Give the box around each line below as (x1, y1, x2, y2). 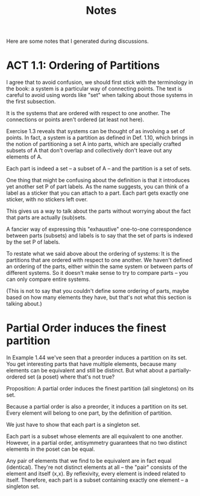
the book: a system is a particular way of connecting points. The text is (6, 85, 183, 92)
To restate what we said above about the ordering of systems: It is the (6, 250, 180, 257)
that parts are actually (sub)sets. (6, 214, 87, 221)
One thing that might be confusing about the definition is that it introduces (6, 177, 190, 184)
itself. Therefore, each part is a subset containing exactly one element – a (6, 477, 189, 484)
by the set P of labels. (6, 239, 60, 246)
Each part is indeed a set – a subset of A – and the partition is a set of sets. (6, 165, 192, 172)
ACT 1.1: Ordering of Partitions (6, 58, 160, 72)
